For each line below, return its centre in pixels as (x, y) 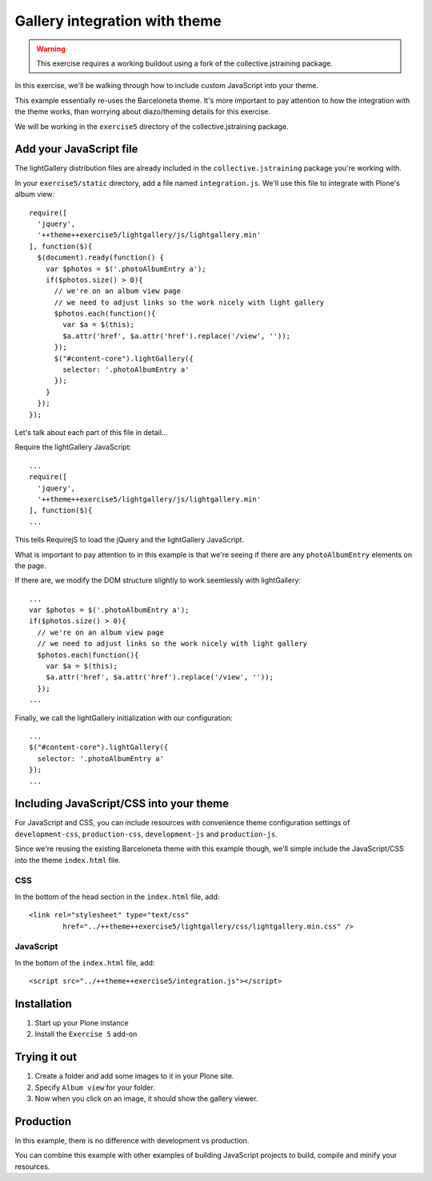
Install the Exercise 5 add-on (86, 1034)
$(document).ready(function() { (100, 258)
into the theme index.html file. (68, 860)
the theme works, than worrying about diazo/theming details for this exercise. (143, 111)
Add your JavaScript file (76, 149)
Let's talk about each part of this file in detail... (91, 432)
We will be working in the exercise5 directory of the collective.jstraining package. (152, 126)
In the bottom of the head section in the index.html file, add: (117, 897)
